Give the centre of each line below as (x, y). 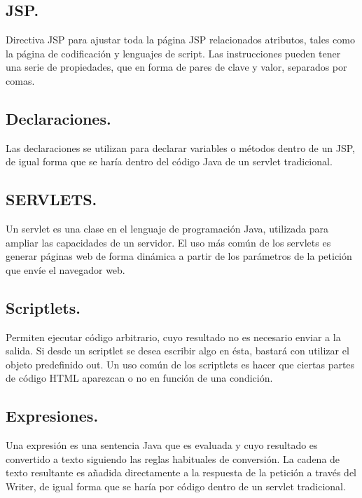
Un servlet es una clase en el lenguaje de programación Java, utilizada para (167, 228)
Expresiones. (52, 416)
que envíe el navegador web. (65, 269)
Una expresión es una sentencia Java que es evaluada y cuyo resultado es (162, 445)
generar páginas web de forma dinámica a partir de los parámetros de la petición (179, 256)
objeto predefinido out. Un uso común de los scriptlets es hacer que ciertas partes (180, 364)
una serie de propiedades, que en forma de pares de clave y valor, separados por (176, 67)
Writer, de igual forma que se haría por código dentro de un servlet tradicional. (176, 486)
